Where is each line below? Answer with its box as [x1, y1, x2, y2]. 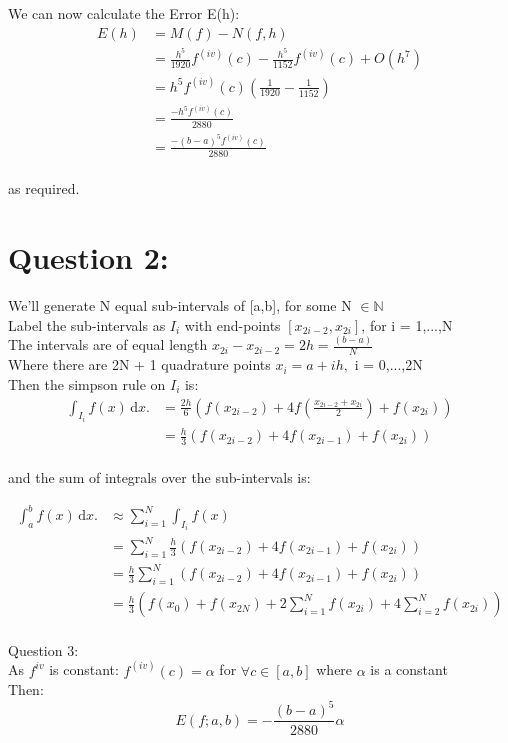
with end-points [184, 314, 281, 335]
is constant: [49, 659, 119, 680]
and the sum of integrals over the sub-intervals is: [8, 466, 311, 487]
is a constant [370, 659, 448, 680]
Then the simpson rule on [8, 373, 166, 394]
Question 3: [8, 639, 79, 660]
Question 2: [8, 237, 169, 278]
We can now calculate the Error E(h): [8, 3, 240, 23]
